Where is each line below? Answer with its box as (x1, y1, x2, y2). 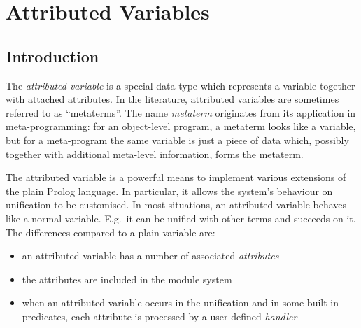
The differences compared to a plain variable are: (6, 224, 215, 239)
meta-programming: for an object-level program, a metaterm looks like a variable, (6, 119, 356, 134)
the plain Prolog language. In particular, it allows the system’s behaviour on (6, 183, 333, 198)
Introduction (6, 45, 99, 66)
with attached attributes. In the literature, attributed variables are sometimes (6, 92, 339, 106)
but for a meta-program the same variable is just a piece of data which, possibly (6, 132, 349, 147)
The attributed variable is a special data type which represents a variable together (6, 78, 355, 92)
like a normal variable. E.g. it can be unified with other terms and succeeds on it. (6, 211, 356, 225)
